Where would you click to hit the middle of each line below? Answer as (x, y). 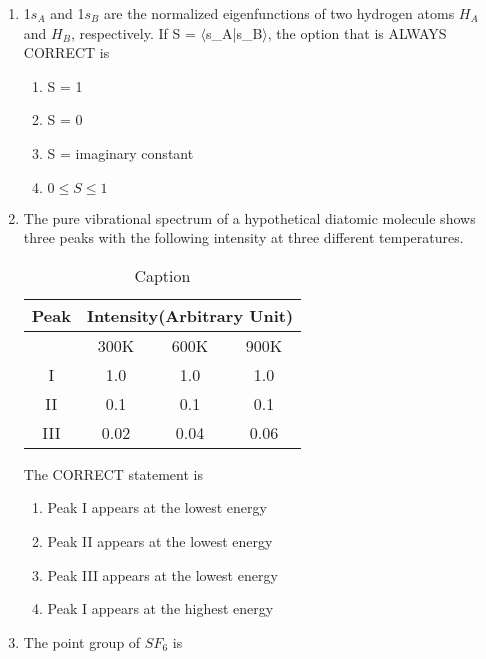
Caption (162, 275)
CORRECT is (66, 52)
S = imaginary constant (120, 152)
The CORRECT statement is (113, 473)
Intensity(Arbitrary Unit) (190, 315)
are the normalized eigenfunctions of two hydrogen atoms (279, 13)
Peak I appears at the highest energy (160, 608)
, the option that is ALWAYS (357, 32)
